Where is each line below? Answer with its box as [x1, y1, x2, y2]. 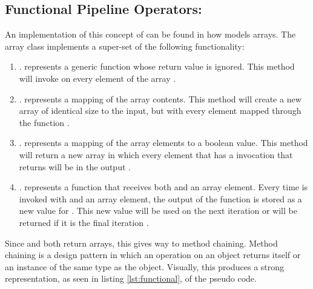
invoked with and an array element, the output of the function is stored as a [19, 192, 302, 205]
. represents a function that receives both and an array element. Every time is [19, 181, 308, 193]
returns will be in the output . [19, 160, 131, 173]
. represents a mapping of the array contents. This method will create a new [19, 92, 301, 105]
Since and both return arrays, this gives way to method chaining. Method [5, 236, 278, 249]
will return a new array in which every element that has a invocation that [19, 148, 293, 161]
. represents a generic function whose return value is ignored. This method [19, 60, 295, 73]
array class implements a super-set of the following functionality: [5, 39, 245, 52]
